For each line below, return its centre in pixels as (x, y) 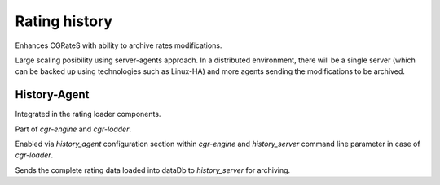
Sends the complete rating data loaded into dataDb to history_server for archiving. (153, 170)
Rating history (64, 21)
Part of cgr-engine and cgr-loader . (73, 129)
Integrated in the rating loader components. (88, 114)
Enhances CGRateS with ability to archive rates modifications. (119, 45)
